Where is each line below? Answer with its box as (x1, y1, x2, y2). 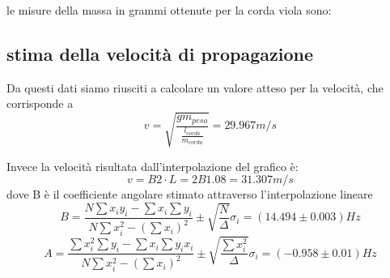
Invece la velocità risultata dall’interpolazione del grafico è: (6, 157, 299, 174)
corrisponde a (6, 95, 74, 112)
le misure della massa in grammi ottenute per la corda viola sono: (6, 2, 332, 18)
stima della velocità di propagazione (6, 41, 313, 66)
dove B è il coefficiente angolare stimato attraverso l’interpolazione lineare (6, 186, 373, 203)
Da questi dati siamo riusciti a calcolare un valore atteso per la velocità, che (6, 79, 384, 96)
